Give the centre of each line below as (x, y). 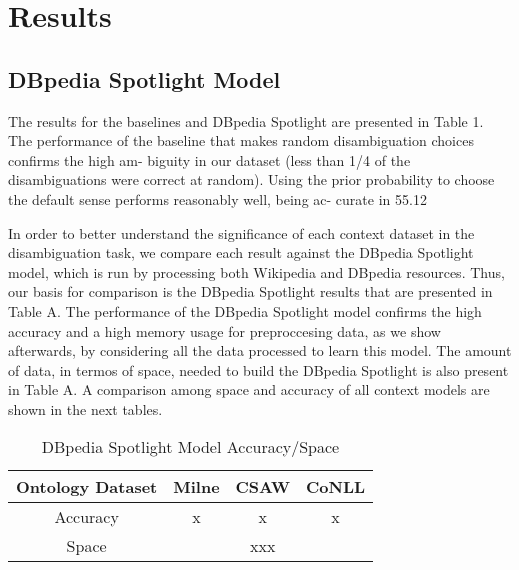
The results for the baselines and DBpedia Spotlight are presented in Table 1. (246, 120)
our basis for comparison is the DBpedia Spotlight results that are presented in (250, 291)
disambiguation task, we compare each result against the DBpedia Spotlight (241, 252)
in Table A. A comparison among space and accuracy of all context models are (249, 389)
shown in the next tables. (85, 408)
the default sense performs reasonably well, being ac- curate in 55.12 (217, 198)
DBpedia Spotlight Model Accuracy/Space (190, 447)
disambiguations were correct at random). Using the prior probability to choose (251, 179)
